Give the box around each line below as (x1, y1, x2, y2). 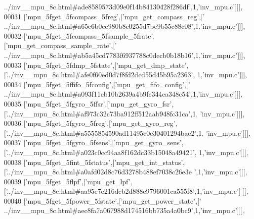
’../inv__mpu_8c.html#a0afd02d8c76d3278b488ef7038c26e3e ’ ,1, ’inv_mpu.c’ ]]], (5, 166, 248, 177)
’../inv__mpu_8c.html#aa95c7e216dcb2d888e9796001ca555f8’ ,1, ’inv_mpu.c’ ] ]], (5, 186, 249, 196)
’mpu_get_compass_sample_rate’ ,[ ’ (5, 40, 117, 51)
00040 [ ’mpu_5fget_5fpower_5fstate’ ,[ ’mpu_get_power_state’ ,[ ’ (4, 195, 201, 206)
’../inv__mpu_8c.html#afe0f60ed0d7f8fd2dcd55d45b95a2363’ (5, 69, 193, 80)
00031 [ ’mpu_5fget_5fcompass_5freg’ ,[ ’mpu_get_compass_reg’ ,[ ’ (4, 11, 205, 21)
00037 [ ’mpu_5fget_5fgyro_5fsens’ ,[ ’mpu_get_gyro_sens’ (4, 137, 182, 148)
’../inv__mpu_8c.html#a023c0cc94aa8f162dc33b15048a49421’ (5, 147, 195, 157)
